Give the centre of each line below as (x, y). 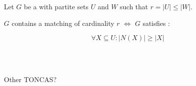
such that (134, 6)
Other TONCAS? (30, 79)
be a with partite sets (56, 6)
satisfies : (156, 23)
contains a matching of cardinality (63, 23)
